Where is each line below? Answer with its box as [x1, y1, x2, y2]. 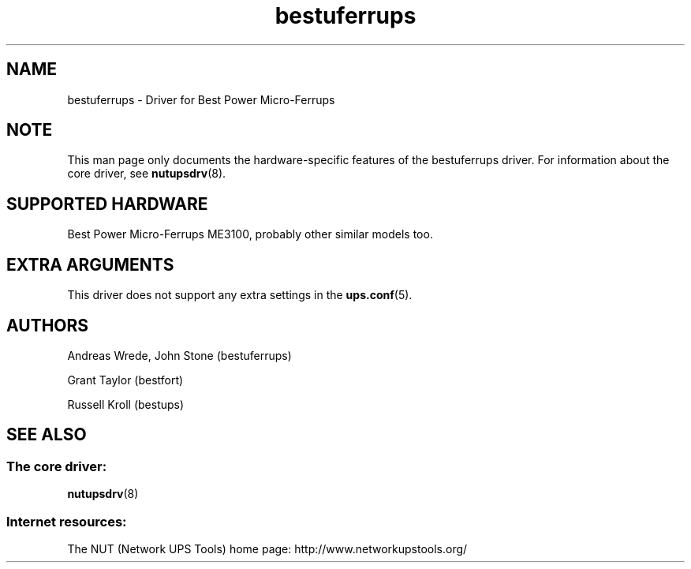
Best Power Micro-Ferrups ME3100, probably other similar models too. [67, 227, 433, 241]
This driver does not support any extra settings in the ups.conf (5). [67, 288, 413, 302]
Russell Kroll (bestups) [67, 397, 185, 411]
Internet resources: [6, 513, 127, 530]
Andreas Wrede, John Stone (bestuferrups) [67, 348, 292, 362]
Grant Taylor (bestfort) [67, 372, 184, 387]
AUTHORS [6, 315, 89, 335]
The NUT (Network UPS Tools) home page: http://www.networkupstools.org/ [67, 541, 468, 556]
